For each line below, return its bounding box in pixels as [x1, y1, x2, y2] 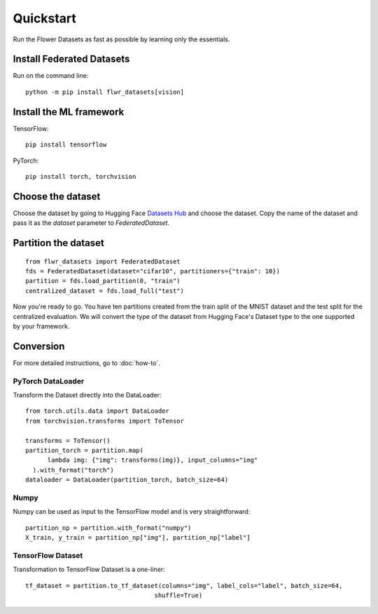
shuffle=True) [154, 591, 203, 599]
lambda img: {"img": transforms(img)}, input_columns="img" [47, 456, 258, 464]
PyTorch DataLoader [13, 376, 85, 386]
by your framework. [13, 322, 70, 330]
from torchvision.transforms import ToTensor [25, 417, 185, 425]
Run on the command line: [13, 71, 89, 80]
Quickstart [13, 11, 77, 26]
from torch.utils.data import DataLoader [25, 407, 169, 415]
